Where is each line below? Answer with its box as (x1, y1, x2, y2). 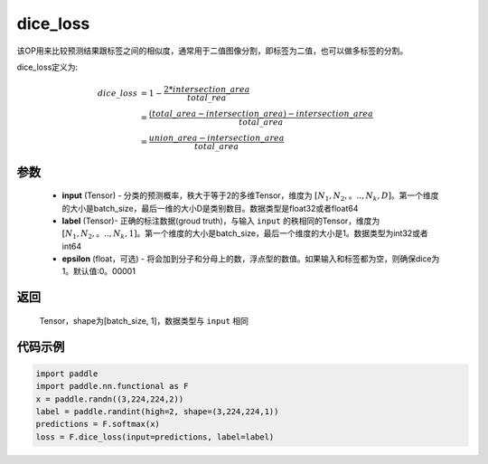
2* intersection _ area (163, 84, 250, 95)
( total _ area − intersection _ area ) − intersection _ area (148, 109, 374, 119)
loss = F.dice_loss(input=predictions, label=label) (35, 431, 275, 442)
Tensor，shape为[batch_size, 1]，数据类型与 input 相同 (39, 315, 249, 326)
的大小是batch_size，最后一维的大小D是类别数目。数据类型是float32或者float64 (61, 203, 359, 213)
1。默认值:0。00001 (61, 266, 136, 277)
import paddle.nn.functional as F (35, 381, 189, 392)
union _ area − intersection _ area (148, 133, 285, 144)
